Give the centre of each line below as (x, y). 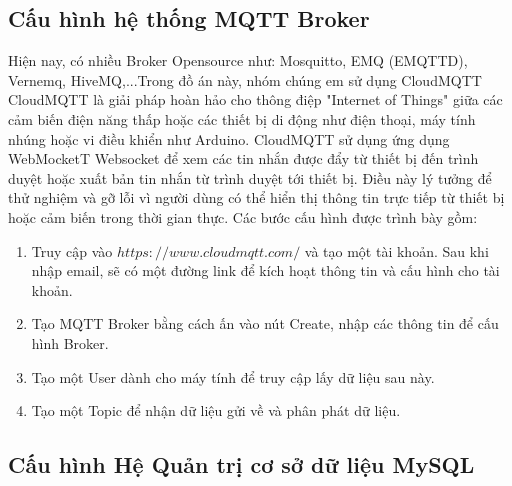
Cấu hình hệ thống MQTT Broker (189, 18)
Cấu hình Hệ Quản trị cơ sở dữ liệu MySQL (241, 464)
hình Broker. (70, 342)
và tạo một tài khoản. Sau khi (396, 250)
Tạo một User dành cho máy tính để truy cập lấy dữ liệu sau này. (233, 376)
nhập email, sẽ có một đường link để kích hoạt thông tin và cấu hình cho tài (265, 270)
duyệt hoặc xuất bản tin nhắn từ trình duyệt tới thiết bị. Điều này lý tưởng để (250, 177)
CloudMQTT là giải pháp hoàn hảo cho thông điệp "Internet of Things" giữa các (255, 99)
